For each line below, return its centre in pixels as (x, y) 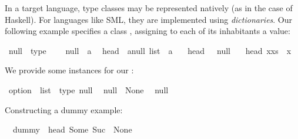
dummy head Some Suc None (72, 129)
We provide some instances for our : (69, 70)
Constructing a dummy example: (64, 109)
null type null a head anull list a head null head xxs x (150, 50)
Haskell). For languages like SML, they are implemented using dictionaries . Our (149, 19)
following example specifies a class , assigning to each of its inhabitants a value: (148, 31)
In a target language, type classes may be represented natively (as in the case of (149, 8)
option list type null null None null (88, 89)
